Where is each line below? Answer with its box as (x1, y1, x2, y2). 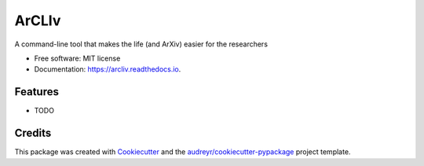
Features (14, 85, 59, 98)
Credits (14, 127, 52, 140)
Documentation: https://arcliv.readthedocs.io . (34, 65, 181, 74)
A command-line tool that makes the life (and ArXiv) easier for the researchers (14, 39, 269, 49)
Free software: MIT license (34, 53, 121, 63)
